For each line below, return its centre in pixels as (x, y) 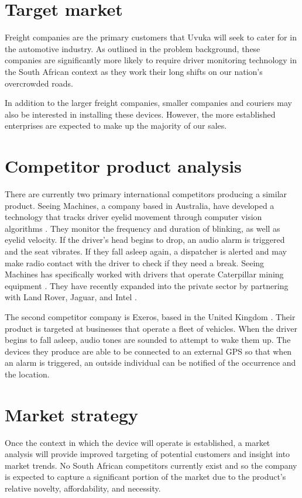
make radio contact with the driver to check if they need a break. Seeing (135, 262)
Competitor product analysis (123, 166)
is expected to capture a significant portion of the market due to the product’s (145, 477)
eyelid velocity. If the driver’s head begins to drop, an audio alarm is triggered (145, 240)
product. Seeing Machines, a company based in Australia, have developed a (140, 205)
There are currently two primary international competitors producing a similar (146, 194)
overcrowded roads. (39, 83)
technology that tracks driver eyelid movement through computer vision (133, 217)
